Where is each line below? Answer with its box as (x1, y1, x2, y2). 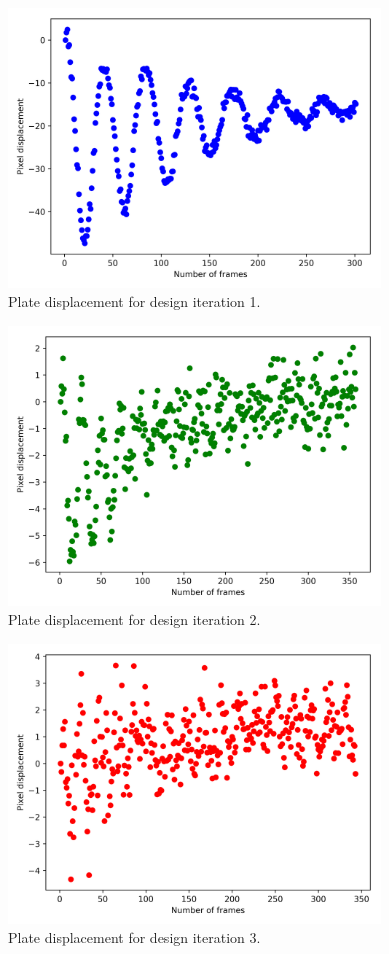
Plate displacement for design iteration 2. (8, 609, 261, 630)
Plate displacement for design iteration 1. (8, 291, 261, 312)
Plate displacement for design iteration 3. (8, 927, 261, 948)
